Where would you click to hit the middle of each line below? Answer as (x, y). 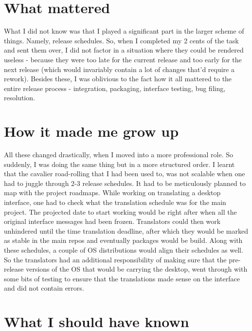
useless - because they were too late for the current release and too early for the (123, 59)
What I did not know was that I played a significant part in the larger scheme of (124, 31)
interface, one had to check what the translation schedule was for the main (115, 202)
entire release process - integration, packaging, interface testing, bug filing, (115, 88)
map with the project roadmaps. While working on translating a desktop (112, 193)
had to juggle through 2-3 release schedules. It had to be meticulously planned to (125, 183)
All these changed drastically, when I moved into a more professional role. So (119, 154)
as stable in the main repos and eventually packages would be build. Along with (123, 240)
